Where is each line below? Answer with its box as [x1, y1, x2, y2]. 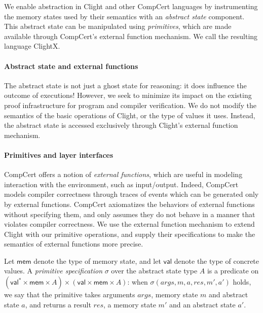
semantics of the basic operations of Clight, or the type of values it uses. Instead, [4, 110, 255, 120]
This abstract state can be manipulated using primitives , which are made [4, 21, 232, 31]
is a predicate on [207, 265, 259, 276]
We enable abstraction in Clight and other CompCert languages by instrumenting [4, 1, 258, 11]
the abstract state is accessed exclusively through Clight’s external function [4, 120, 238, 130]
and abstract [209, 289, 248, 300]
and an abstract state [169, 299, 236, 309]
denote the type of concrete [174, 255, 259, 266]
